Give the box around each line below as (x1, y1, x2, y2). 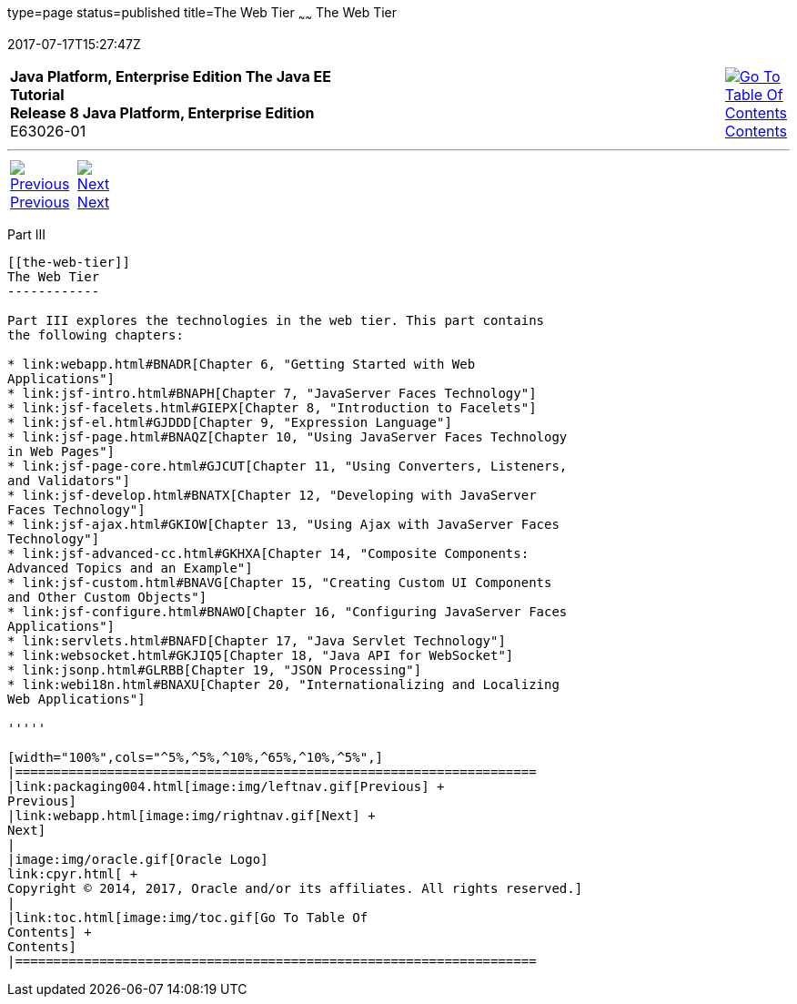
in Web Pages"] (7, 443, 116, 459)
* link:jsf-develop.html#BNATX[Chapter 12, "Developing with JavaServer (7, 487, 537, 502)
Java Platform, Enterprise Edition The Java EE (10, 66, 331, 86)
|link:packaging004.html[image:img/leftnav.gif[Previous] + (7, 778, 445, 794)
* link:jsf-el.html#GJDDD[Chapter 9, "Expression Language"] (7, 414, 452, 430)
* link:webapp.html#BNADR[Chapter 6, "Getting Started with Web (7, 356, 476, 371)
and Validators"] (7, 472, 130, 488)
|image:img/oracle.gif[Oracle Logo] (7, 851, 268, 867)
